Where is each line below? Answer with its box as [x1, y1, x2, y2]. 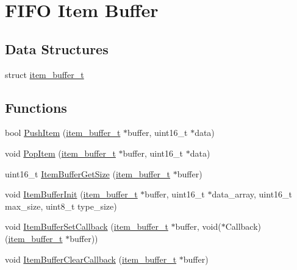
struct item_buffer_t [5, 68, 84, 80]
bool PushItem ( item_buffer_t [5, 126, 121, 139]
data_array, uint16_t [212, 188, 293, 201]
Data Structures [5, 39, 109, 58]
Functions [5, 98, 67, 116]
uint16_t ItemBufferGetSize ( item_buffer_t [5, 167, 171, 180]
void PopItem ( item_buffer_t [5, 146, 116, 159]
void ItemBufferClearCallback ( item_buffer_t [5, 252, 177, 265]
